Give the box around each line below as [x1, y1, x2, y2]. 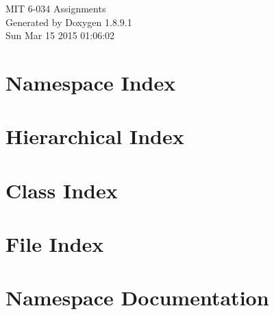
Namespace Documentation [5, 283, 269, 312]
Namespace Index [5, 68, 176, 96]
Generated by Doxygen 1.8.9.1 [5, 14, 132, 29]
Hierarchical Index [5, 122, 184, 150]
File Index [5, 230, 104, 258]
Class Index [5, 176, 118, 204]
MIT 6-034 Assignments [5, 1, 106, 15]
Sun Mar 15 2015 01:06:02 [5, 28, 115, 43]
